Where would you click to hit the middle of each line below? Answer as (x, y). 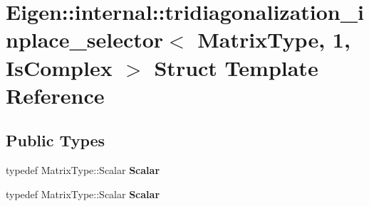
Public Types (56, 140)
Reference (55, 95)
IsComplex (59, 67)
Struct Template (236, 67)
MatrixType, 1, (274, 39)
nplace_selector (85, 39)
